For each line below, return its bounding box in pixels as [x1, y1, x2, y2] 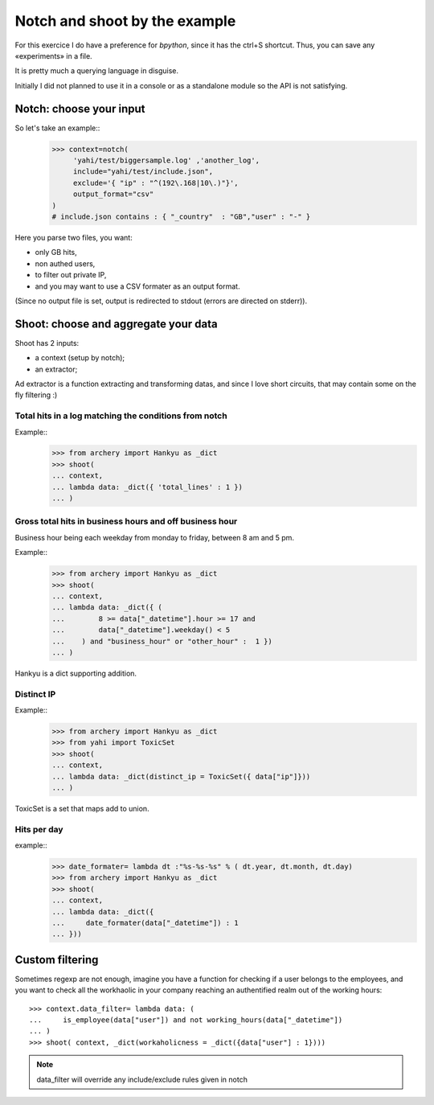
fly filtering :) [14, 390, 58, 400]
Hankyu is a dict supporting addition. [14, 668, 137, 678]
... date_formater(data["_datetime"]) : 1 [51, 918, 239, 928]
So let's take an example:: [14, 123, 100, 133]
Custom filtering [14, 953, 99, 967]
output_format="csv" [72, 190, 154, 199]
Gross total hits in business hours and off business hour [14, 516, 238, 527]
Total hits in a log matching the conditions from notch [14, 410, 228, 421]
